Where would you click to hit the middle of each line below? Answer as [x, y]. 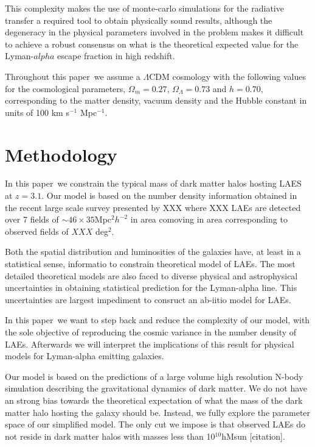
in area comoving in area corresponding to [209, 219]
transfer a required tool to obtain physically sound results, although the [139, 20]
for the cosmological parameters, [65, 88]
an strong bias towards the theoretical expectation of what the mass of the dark [154, 400]
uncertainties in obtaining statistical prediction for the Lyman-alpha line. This [151, 288]
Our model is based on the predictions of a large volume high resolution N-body [154, 376]
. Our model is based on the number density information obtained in [169, 195]
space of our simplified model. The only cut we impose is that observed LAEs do [155, 424]
